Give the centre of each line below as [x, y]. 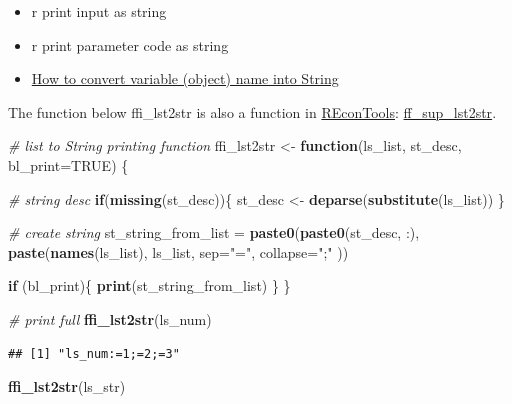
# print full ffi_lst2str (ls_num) [110, 318]
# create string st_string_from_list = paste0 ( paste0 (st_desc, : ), [214, 232]
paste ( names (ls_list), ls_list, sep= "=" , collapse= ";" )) [178, 251]
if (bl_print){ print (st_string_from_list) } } [149, 285]
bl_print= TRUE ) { [68, 164]
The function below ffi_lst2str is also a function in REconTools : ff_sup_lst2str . [252, 111]
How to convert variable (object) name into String [185, 78]
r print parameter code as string [130, 44]
